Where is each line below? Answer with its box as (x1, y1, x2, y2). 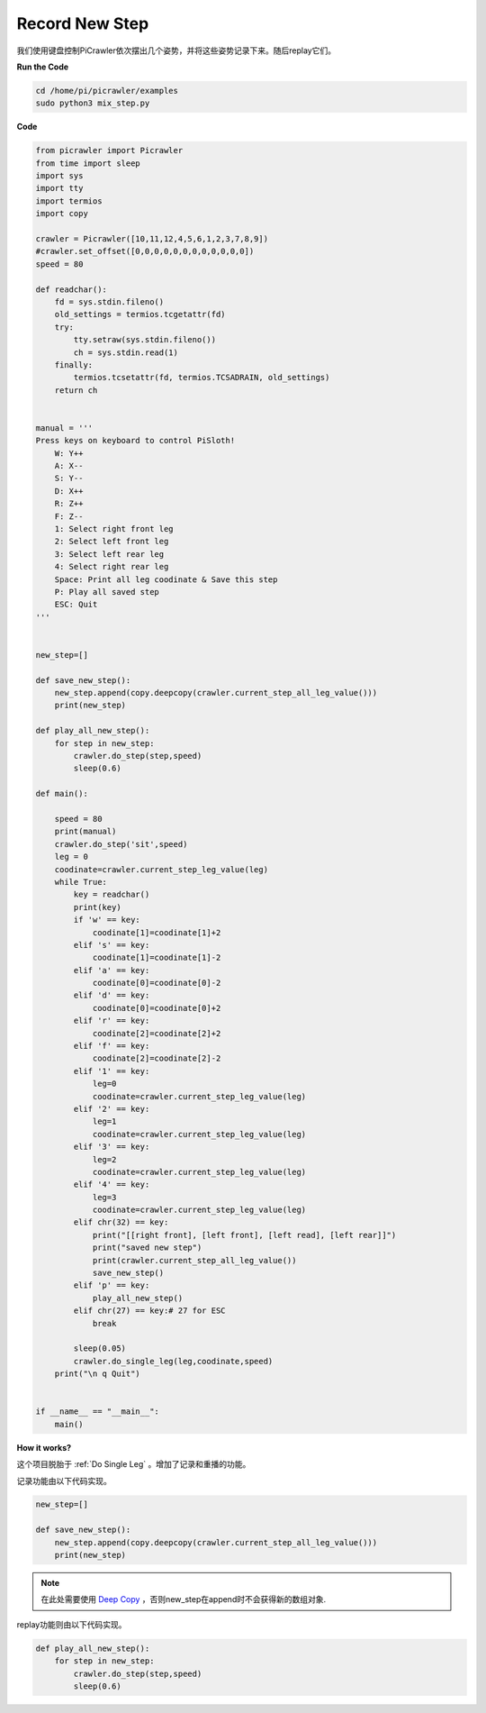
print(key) (73, 902, 121, 912)
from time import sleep (35, 158, 141, 169)
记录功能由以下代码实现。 (16, 1475, 112, 1486)
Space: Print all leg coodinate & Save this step (54, 574, 278, 585)
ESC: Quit (54, 599, 98, 610)
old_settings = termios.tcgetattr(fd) (54, 309, 226, 320)
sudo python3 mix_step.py (35, 98, 150, 108)
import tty (35, 183, 84, 194)
